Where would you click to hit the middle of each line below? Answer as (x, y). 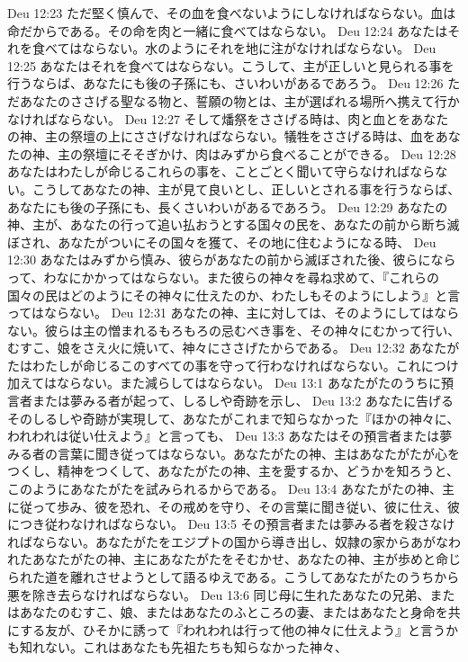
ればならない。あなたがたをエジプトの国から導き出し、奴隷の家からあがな (228, 541)
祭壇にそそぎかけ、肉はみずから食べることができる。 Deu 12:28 (269, 153)
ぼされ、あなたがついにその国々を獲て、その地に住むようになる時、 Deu (222, 242)
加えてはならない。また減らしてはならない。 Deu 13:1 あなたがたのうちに (224, 383)
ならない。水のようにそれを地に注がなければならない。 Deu (259, 48)
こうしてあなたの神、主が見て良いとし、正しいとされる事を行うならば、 (246, 188)
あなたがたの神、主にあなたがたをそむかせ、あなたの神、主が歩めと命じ (246, 559)
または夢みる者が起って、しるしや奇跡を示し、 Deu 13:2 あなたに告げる (243, 401)
